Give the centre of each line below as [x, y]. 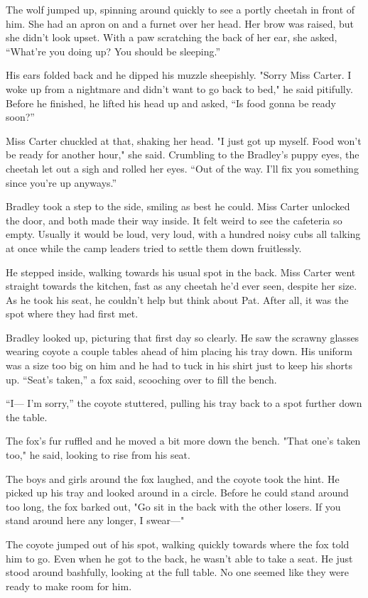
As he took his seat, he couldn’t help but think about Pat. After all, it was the [177, 299]
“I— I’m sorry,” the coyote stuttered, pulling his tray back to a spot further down [184, 403]
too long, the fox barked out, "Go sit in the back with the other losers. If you [173, 506]
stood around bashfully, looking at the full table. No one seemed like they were [177, 572]
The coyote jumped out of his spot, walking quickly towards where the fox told [178, 544]
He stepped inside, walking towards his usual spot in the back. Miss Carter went [181, 272]
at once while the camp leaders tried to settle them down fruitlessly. [154, 248]
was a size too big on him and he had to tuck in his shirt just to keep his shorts [179, 365]
